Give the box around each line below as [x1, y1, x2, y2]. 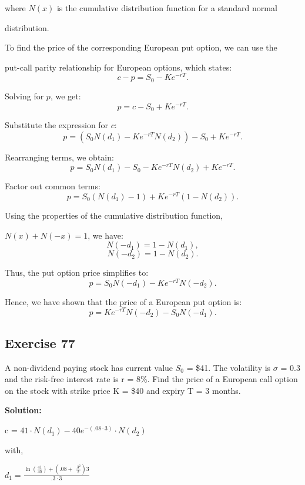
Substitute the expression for [5, 119, 109, 131]
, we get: [50, 89, 81, 102]
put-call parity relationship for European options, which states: [5, 61, 232, 73]
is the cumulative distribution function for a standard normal [56, 2, 277, 14]
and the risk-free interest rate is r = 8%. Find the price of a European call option [5, 373, 298, 385]
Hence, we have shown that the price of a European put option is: [5, 295, 242, 307]
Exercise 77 [5, 333, 75, 352]
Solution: [5, 404, 42, 416]
